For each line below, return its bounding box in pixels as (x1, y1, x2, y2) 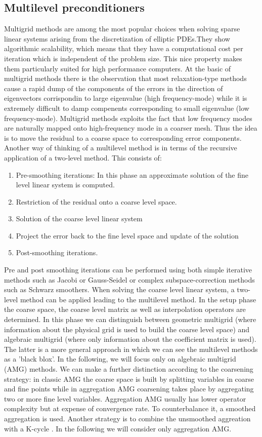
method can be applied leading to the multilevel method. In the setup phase (20, 294, 256, 304)
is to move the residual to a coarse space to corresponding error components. (4, 132, 242, 143)
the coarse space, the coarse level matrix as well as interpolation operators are (4, 304, 246, 314)
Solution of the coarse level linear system (16, 213, 143, 224)
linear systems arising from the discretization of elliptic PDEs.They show (4, 33, 230, 44)
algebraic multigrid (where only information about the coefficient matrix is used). (4, 334, 256, 344)
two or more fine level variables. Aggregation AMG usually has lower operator (4, 393, 246, 404)
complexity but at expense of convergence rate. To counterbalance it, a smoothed (4, 403, 256, 414)
